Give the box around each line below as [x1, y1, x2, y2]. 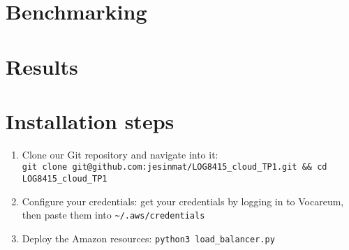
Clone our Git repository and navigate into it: [22, 147, 218, 161]
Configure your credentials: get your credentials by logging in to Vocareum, [22, 193, 344, 208]
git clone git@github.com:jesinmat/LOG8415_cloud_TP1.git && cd [22, 162, 327, 172]
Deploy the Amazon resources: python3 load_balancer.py [22, 231, 275, 246]
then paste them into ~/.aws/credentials [22, 207, 205, 222]
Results [6, 52, 78, 80]
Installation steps [6, 106, 174, 135]
